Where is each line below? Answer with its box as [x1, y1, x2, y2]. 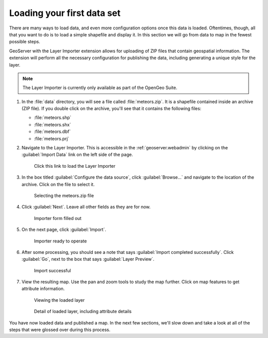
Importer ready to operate [34, 238, 87, 244]
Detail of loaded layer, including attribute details [34, 309, 132, 315]
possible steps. [9, 39, 41, 45]
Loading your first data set [9, 7, 121, 18]
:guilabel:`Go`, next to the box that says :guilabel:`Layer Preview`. [21, 256, 155, 262]
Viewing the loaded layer [34, 297, 85, 303]
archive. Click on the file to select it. [21, 181, 95, 187]
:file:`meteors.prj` [34, 135, 69, 141]
